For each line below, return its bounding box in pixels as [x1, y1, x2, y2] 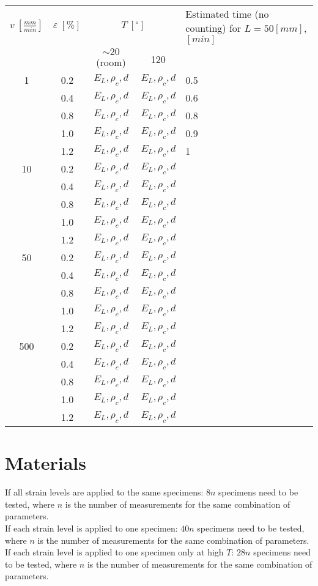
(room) [96, 55, 126, 69]
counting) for [185, 21, 242, 35]
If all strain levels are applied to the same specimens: [5, 486, 204, 499]
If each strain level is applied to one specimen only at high [5, 546, 224, 558]
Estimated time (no [185, 7, 269, 21]
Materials [5, 450, 87, 475]
